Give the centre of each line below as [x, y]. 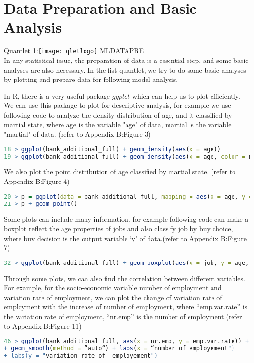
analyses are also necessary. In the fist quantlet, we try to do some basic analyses [125, 70]
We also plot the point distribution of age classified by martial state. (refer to [120, 171]
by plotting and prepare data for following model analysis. [91, 79]
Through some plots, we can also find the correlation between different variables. [125, 278]
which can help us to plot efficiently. [186, 95]
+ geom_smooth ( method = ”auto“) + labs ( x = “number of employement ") [119, 349]
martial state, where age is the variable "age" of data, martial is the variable [118, 124]
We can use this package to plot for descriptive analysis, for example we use [117, 105]
